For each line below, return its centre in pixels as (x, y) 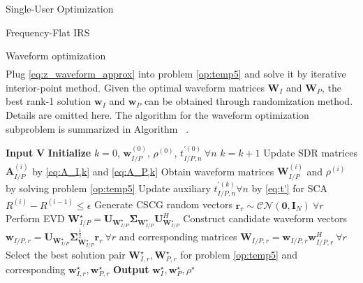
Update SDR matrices (310, 153)
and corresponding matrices (178, 237)
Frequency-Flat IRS (48, 32)
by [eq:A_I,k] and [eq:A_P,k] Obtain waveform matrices (153, 171)
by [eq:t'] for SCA (290, 188)
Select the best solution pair (66, 255)
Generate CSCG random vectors (163, 204)
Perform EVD (35, 218)
